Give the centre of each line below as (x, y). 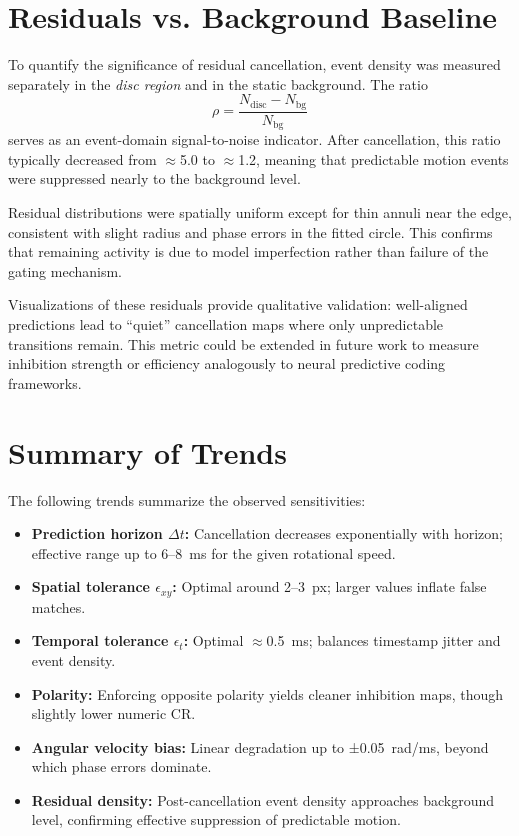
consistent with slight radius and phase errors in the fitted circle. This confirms (250, 231)
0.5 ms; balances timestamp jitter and (383, 640)
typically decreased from (82, 158)
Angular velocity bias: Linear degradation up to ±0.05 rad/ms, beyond (260, 746)
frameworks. (45, 382)
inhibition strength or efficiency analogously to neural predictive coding (227, 363)
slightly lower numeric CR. (113, 713)
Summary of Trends (147, 451)
